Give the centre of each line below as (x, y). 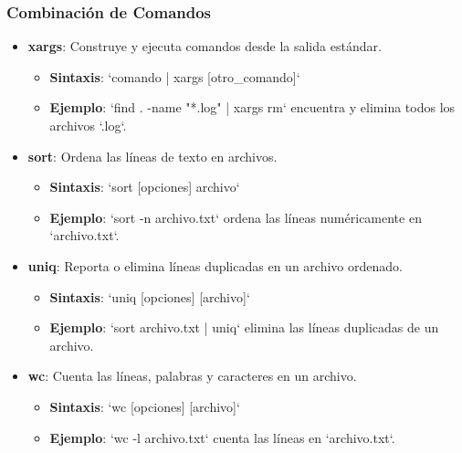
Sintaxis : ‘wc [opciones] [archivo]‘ (145, 406)
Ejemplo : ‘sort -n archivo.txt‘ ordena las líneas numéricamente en (236, 217)
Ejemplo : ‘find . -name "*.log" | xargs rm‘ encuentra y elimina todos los (252, 107)
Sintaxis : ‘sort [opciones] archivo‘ (145, 187)
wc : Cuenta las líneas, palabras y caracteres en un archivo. (192, 376)
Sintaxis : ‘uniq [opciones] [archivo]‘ (150, 296)
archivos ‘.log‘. (88, 125)
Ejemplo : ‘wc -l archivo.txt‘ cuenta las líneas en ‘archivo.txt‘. (222, 437)
